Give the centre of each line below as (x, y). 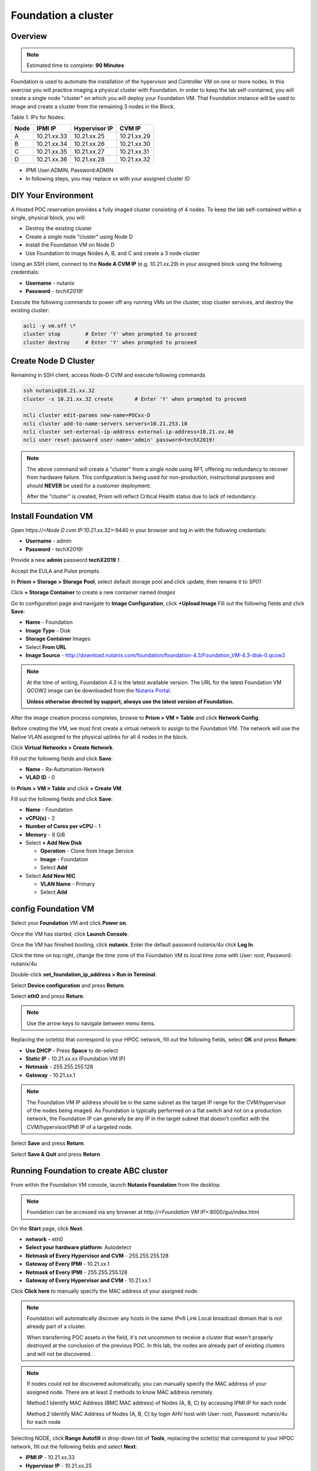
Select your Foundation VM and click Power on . (69, 923)
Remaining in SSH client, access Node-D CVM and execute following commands (108, 375)
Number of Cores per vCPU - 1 (63, 826)
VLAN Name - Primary (68, 884)
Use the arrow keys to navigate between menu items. (91, 1023)
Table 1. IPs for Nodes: (38, 117)
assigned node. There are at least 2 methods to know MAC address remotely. (120, 1392)
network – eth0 (44, 1239)
